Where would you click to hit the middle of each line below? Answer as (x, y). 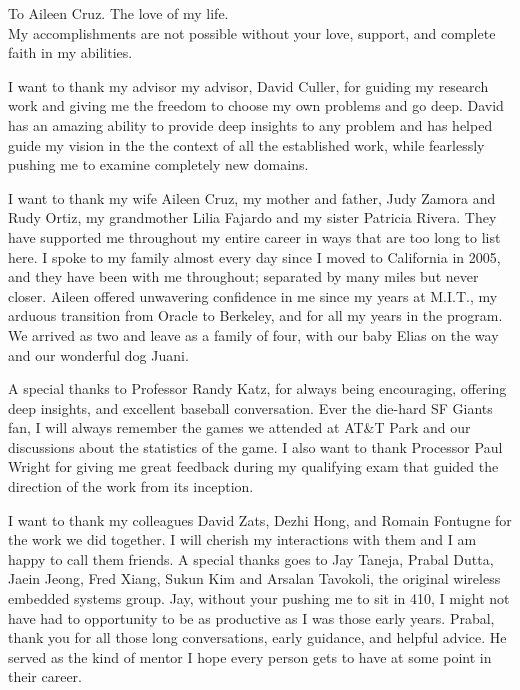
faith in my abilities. (70, 52)
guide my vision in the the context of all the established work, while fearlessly (246, 144)
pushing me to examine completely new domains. (158, 164)
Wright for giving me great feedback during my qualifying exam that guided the (253, 466)
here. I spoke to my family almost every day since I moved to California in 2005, (254, 256)
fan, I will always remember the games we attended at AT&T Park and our (239, 427)
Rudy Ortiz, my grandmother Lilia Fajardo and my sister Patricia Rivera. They (252, 217)
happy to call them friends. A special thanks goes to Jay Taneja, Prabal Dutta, (251, 558)
